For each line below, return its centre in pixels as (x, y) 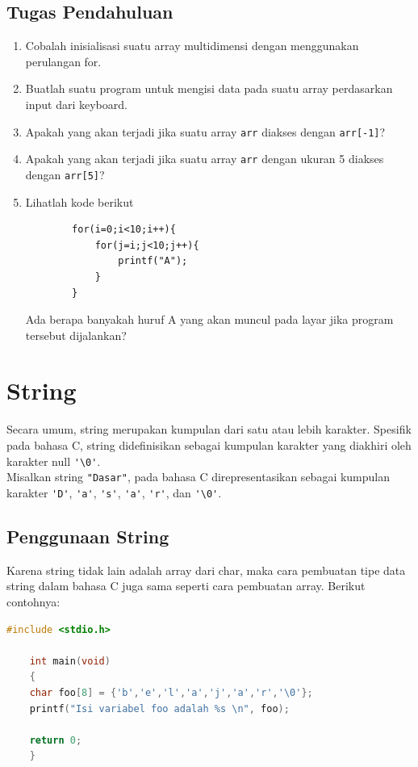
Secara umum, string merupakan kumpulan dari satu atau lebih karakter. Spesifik (209, 429)
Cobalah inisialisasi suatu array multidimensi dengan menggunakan (192, 46)
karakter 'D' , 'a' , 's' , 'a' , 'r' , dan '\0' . (114, 492)
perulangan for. (63, 61)
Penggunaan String (88, 536)
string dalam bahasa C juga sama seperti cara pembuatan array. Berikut (186, 586)
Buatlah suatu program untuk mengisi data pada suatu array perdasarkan (209, 88)
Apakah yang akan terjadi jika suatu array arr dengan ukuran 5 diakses (205, 159)
